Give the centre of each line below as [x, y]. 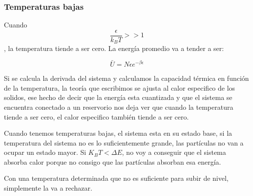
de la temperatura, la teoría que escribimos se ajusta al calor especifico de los [120, 87]
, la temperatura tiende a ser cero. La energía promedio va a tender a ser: [114, 48]
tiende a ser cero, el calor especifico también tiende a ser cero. [96, 116]
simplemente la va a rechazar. [48, 188]
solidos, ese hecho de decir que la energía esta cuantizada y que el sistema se [118, 97]
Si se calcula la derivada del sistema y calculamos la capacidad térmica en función [126, 78]
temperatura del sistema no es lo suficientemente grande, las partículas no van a [124, 142]
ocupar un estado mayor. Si [45, 152]
